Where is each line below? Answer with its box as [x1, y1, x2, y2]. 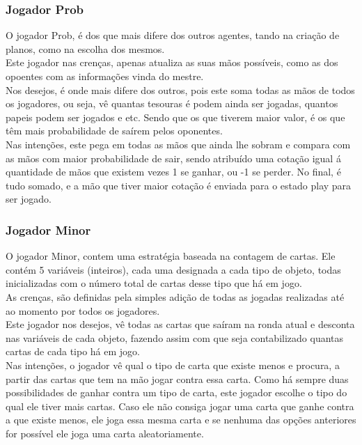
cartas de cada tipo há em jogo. [6, 344, 140, 359]
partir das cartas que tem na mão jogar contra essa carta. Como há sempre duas [6, 371, 349, 386]
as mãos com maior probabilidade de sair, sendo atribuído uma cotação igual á [6, 150, 341, 165]
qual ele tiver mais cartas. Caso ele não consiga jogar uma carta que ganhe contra [6, 398, 354, 413]
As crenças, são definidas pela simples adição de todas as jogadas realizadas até [6, 289, 345, 304]
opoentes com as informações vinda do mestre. [6, 69, 204, 83]
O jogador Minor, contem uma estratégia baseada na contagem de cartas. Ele [6, 249, 336, 263]
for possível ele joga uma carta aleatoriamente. [6, 426, 204, 440]
